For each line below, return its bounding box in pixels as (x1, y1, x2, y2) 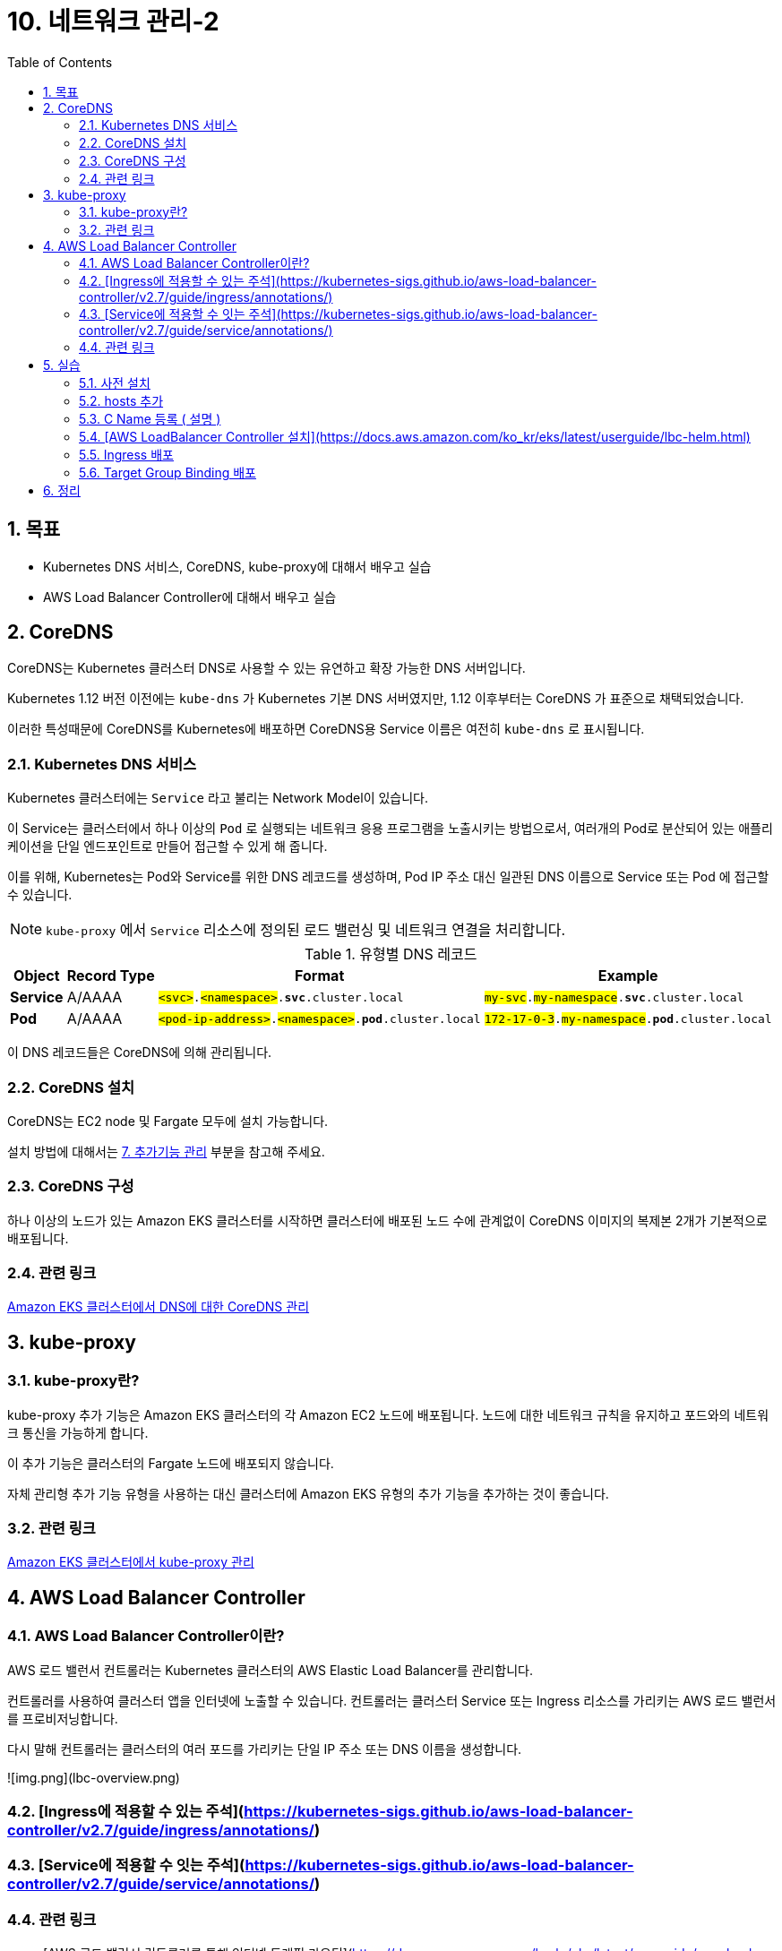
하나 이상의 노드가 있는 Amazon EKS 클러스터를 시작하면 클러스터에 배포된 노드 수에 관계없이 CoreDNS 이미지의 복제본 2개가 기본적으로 (7, 1212, 768, 1228)
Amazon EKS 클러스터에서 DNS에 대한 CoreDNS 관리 (7, 1299, 310, 1315)
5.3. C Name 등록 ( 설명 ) (79, 410, 221, 426)
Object (13, 967, 60, 985)
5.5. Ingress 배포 (79, 446, 174, 462)
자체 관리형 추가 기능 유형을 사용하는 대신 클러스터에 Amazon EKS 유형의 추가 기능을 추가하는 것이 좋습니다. (7, 1485, 609, 1501)
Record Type (66, 967, 155, 985)
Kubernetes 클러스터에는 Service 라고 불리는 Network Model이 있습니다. (7, 790, 428, 806)
